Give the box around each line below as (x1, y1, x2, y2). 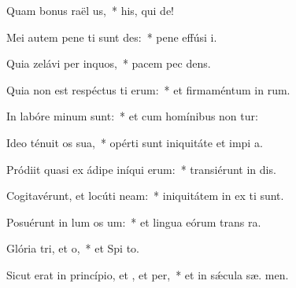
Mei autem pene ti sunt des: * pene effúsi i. (6, 28, 217, 45)
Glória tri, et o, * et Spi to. (6, 240, 139, 257)
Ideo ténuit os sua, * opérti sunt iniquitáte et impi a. (6, 134, 263, 150)
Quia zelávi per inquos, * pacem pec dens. (6, 55, 211, 72)
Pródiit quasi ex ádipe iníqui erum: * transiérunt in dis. (6, 161, 276, 177)
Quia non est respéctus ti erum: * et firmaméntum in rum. (6, 81, 290, 98)
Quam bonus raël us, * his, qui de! (6, 2, 175, 18)
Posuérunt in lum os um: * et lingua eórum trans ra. (6, 213, 261, 230)
